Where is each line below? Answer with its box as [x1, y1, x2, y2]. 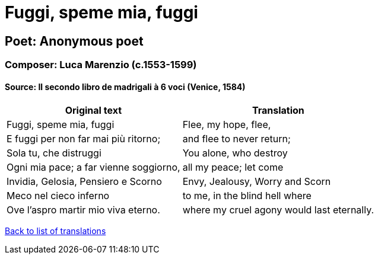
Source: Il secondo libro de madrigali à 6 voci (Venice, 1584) [5, 81, 246, 92]
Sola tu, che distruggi [7, 147, 101, 159]
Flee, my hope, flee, [182, 119, 271, 131]
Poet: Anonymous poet [5, 33, 144, 49]
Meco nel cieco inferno [7, 190, 110, 202]
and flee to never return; [182, 133, 291, 145]
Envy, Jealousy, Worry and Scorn [182, 175, 331, 188]
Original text [65, 104, 122, 117]
